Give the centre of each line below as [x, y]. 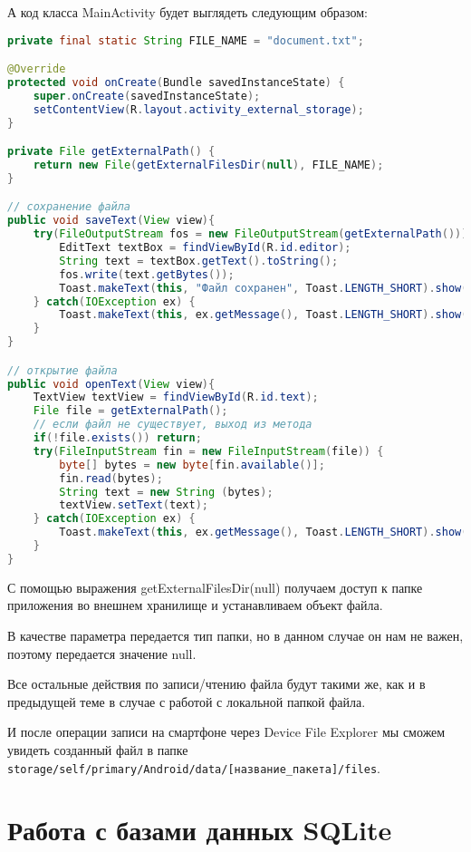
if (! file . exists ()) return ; [117, 438]
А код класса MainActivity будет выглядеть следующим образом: [187, 12]
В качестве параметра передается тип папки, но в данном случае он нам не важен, [235, 636]
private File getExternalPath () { [111, 152]
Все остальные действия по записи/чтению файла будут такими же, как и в [216, 684]
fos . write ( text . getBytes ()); [147, 274]
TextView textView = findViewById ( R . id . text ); [176, 397]
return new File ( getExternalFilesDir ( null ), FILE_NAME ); [208, 165]
